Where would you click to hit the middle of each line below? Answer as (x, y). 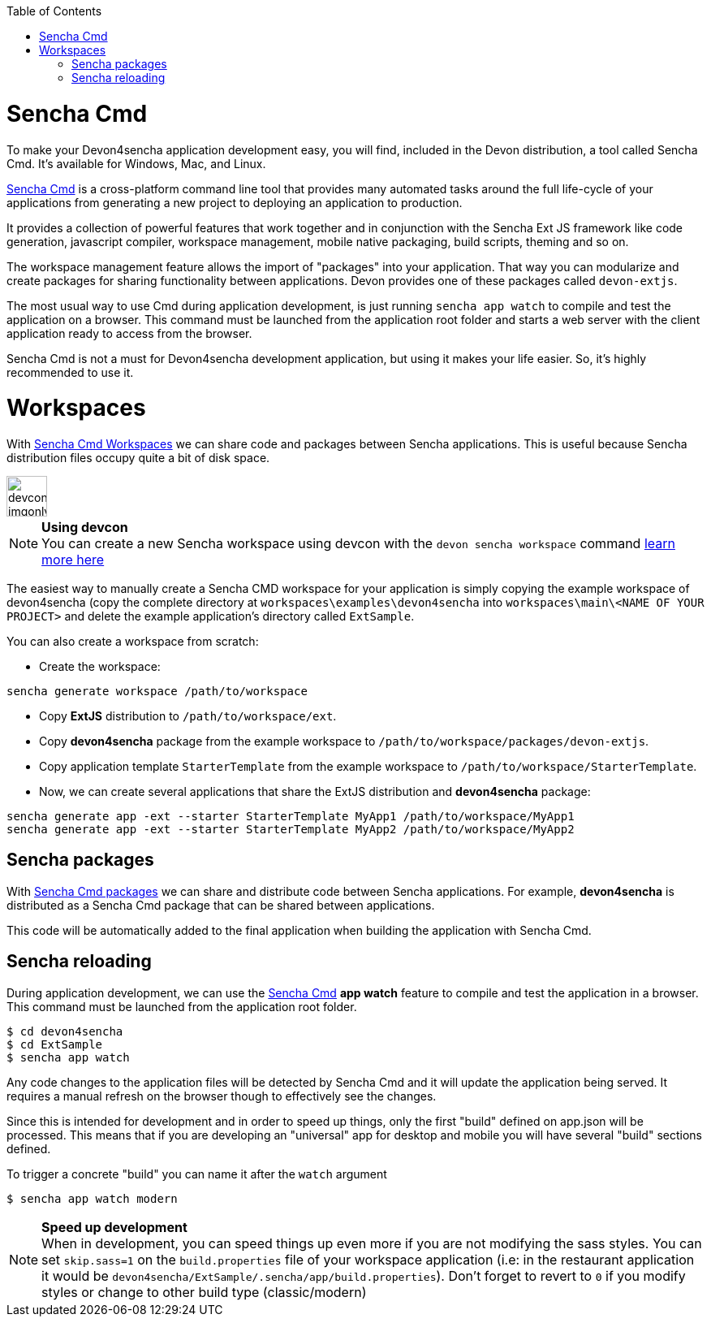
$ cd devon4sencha (65, 1031)
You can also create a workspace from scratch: (133, 641)
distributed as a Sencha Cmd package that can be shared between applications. (221, 905)
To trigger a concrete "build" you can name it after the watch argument (197, 1174)
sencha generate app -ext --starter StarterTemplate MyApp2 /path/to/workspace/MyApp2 (291, 829)
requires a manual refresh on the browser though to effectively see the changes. (222, 1096)
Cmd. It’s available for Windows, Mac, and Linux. (136, 163)
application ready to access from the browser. (129, 333)
